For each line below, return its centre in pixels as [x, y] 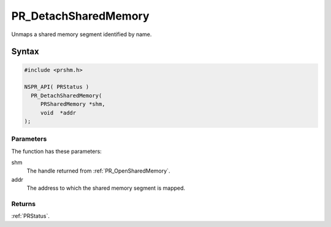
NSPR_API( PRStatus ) [57, 87]
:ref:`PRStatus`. [31, 216]
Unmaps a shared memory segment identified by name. [82, 34]
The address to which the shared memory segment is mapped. [106, 188]
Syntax [25, 52]
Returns [24, 204]
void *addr [58, 113]
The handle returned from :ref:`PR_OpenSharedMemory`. [98, 171]
